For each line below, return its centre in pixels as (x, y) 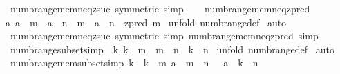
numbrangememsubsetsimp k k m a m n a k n (134, 63)
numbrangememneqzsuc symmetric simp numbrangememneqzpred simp (164, 36)
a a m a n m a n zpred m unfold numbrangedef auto (146, 22)
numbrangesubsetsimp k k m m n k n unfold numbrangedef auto (172, 49)
